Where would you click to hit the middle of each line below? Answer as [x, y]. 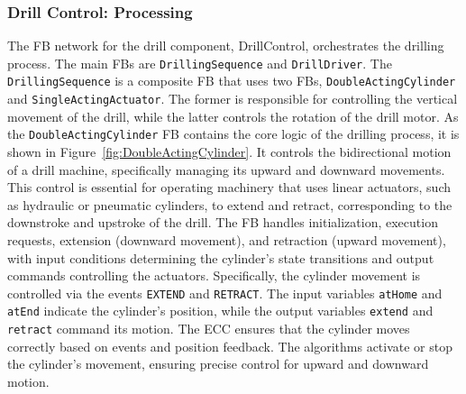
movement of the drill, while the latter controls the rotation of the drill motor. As [233, 116]
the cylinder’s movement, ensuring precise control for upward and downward [218, 364]
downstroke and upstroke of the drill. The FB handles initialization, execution [223, 222]
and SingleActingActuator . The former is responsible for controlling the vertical [233, 99]
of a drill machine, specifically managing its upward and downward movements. [226, 169]
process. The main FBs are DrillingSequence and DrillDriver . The [200, 63]
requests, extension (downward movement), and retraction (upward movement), [227, 240]
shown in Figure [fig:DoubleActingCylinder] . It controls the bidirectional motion [229, 152]
